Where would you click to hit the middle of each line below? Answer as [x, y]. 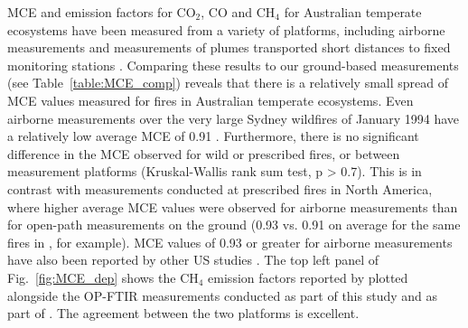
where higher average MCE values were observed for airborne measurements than [233, 206]
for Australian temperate [353, 12]
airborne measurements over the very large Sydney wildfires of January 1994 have [234, 118]
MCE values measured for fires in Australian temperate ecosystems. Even [211, 100]
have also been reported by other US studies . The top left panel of [193, 260]
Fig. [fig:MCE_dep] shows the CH [103, 277]
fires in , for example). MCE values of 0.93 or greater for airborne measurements [230, 242]
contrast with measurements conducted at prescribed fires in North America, [220, 188]
